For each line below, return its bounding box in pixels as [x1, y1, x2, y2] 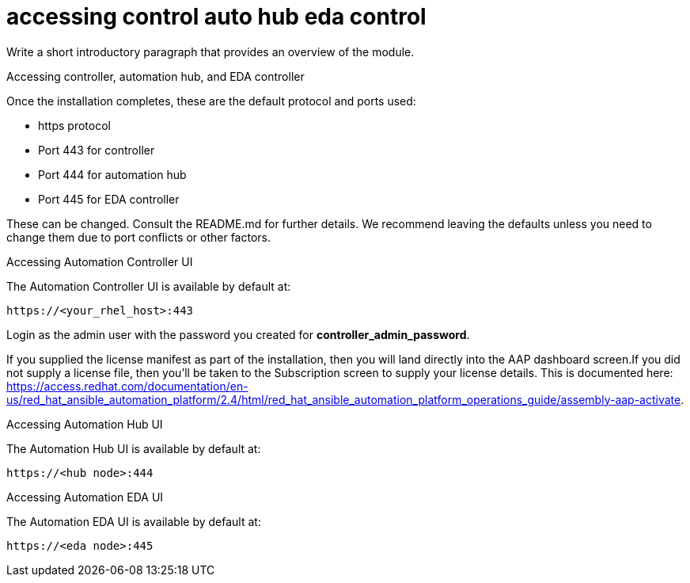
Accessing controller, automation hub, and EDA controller [6, 69, 305, 83]
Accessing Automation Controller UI [6, 254, 193, 269]
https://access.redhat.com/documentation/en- [6, 379, 248, 393]
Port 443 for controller [38, 143, 155, 157]
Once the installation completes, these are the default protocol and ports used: [6, 93, 416, 108]
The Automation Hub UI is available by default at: [6, 441, 261, 455]
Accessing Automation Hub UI [6, 417, 163, 431]
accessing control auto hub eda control [6, 3, 427, 30]
